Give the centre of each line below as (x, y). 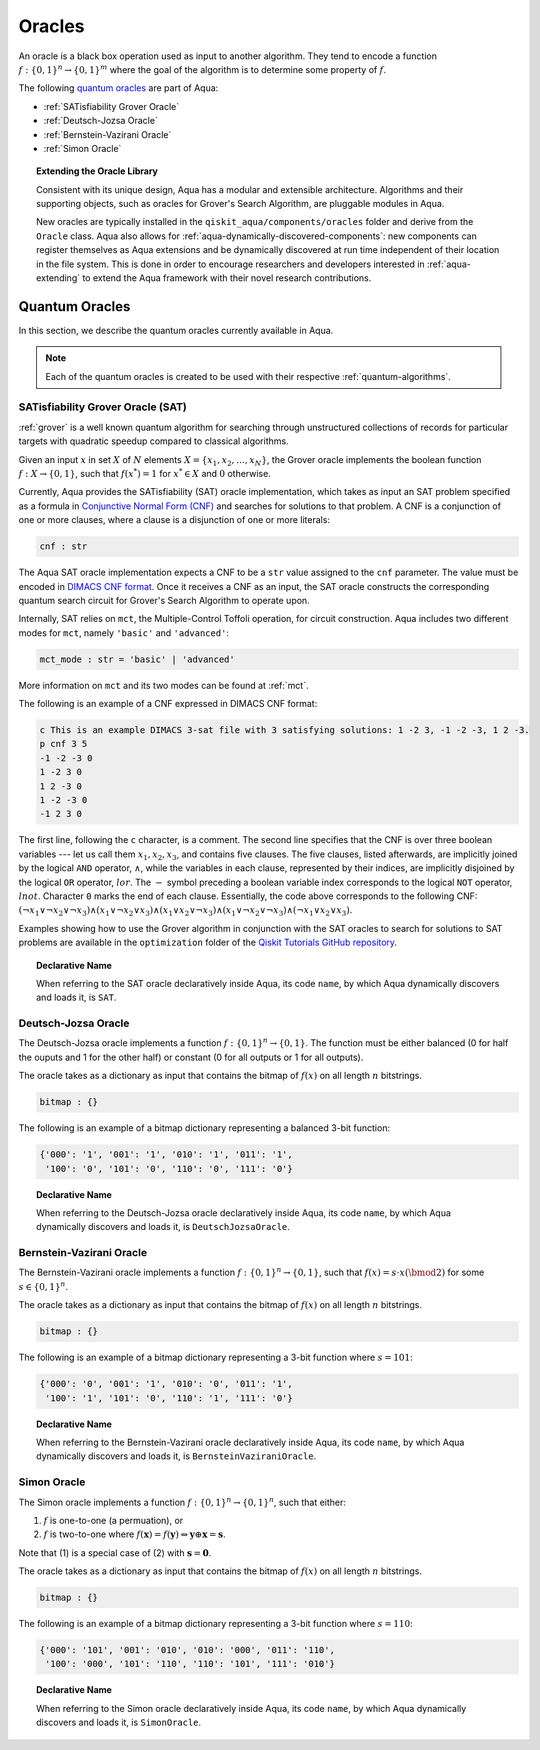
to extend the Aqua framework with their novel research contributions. (226, 278)
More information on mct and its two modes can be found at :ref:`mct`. (163, 685)
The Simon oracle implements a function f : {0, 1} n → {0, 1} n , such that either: (182, 1501)
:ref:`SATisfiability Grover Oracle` (111, 106)
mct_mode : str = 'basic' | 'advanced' (137, 659)
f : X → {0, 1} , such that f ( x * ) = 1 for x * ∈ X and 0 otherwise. (145, 473)
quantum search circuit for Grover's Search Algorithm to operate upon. (164, 600)
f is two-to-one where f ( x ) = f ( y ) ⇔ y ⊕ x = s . (135, 1534)
